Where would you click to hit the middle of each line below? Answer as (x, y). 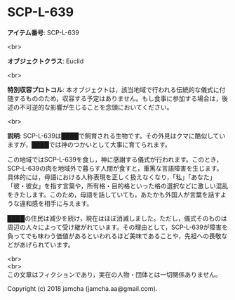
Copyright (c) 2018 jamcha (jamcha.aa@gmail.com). (82, 288)
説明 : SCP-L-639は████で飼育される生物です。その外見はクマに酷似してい (116, 136)
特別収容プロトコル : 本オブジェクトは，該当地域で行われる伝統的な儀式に (113, 89)
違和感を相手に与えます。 (56, 203)
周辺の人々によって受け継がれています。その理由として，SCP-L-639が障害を (117, 227)
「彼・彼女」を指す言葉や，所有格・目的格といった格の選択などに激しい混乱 (118, 185)
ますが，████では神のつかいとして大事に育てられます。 (89, 144)
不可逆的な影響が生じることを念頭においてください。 (96, 107)
